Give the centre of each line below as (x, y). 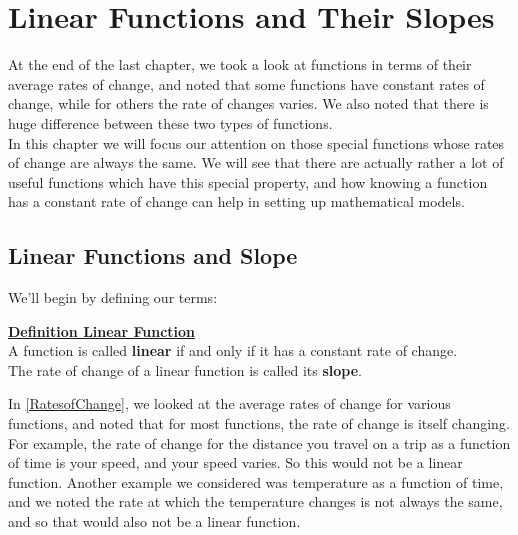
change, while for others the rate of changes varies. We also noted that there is (248, 103)
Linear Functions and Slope (153, 255)
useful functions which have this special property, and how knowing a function (248, 181)
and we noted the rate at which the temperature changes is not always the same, (255, 501)
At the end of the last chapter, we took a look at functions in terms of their (240, 64)
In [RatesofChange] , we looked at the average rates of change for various (229, 403)
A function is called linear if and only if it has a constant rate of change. (233, 350)
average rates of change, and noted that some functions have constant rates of (246, 83)
